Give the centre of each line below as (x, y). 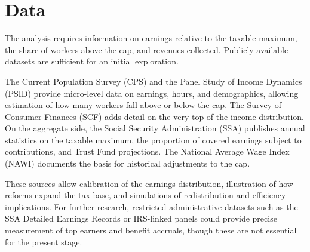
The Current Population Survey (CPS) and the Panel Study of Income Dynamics (154, 81)
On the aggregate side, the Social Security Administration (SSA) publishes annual (155, 128)
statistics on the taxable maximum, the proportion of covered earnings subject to (153, 139)
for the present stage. (44, 242)
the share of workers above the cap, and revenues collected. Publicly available (147, 49)
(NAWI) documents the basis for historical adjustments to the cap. (128, 163)
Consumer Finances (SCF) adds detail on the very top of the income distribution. (154, 116)
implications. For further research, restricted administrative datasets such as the (151, 206)
